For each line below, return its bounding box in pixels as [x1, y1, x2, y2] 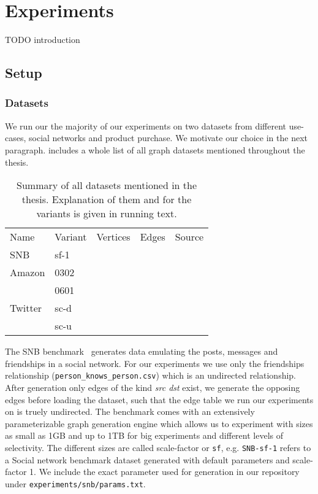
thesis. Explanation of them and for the [21, 192, 192, 207]
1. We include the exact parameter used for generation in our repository [29, 465, 300, 478]
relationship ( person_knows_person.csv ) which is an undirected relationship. [5, 369, 297, 382]
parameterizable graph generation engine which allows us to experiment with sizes [5, 417, 313, 430]
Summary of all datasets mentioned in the [17, 178, 197, 193]
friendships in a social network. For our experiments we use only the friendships [5, 357, 305, 369]
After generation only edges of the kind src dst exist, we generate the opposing [5, 380, 300, 393]
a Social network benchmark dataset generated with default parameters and [5, 453, 290, 466]
